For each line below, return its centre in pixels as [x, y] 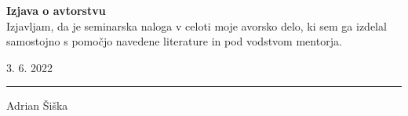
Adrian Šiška [37, 105]
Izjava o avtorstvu [56, 10]
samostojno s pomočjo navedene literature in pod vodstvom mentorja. [174, 41]
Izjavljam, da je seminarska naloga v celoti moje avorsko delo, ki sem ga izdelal [197, 25]
